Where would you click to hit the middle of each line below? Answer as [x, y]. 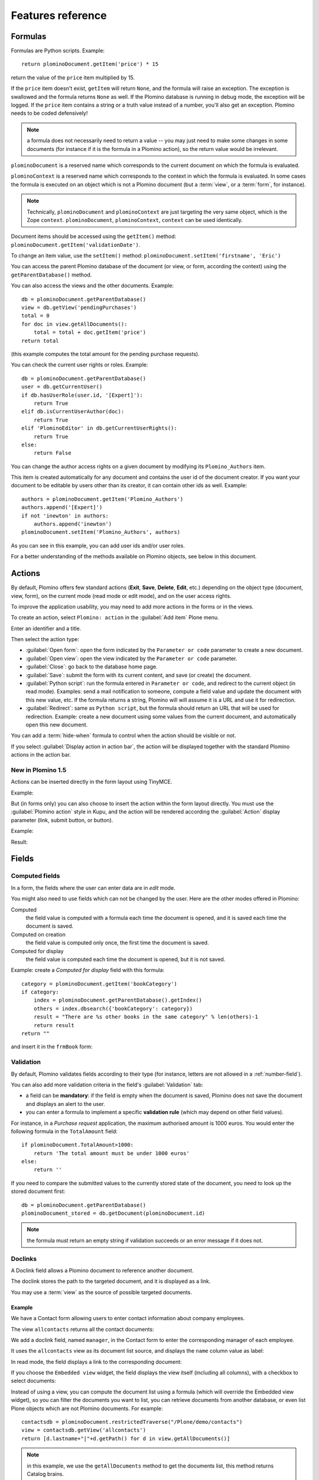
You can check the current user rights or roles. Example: [79, 365]
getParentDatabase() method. [51, 275]
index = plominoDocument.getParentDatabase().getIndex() [118, 1000]
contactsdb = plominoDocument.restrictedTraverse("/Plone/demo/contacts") [132, 1422]
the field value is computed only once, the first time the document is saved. [117, 943]
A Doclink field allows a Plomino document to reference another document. [102, 1270]
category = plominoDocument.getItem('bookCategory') [99, 984]
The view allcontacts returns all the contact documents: [82, 1329]
